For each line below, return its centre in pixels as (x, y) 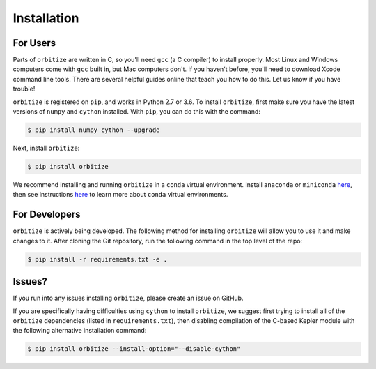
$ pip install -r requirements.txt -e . (97, 259)
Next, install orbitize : (46, 148)
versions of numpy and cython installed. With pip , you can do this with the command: (137, 112)
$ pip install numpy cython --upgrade (94, 130)
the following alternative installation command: (80, 331)
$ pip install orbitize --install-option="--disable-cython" (134, 349)
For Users (34, 43)
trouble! (24, 89)
